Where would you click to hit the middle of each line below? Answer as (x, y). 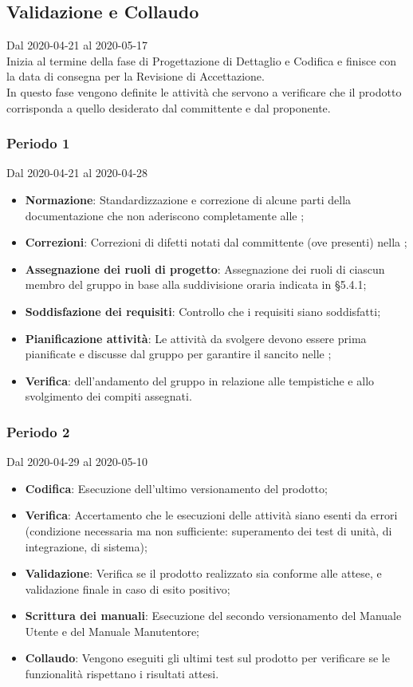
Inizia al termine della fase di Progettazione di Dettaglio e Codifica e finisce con (202, 60)
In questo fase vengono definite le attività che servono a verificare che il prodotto (204, 91)
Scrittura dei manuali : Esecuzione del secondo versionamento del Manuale (213, 616)
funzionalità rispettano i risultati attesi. (122, 674)
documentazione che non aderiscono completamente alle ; (165, 215)
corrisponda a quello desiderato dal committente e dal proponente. (169, 107)
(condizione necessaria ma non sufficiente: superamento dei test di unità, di (208, 530)
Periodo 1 (38, 143)
